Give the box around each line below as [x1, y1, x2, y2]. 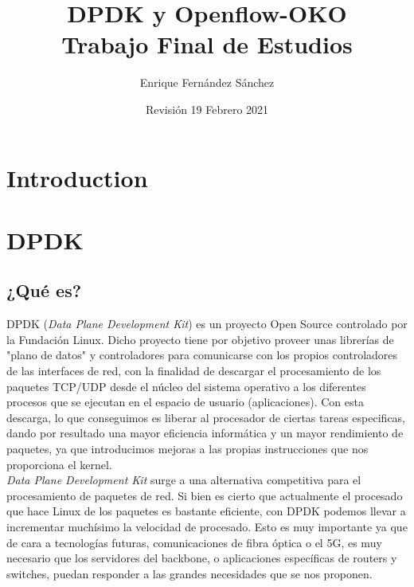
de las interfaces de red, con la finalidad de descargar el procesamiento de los [6, 362, 381, 379]
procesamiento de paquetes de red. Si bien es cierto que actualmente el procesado [6, 487, 403, 503]
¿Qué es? [6, 278, 82, 303]
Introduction [6, 161, 148, 194]
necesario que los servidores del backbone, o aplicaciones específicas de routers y [6, 550, 397, 566]
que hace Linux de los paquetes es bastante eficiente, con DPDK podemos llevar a [6, 503, 406, 519]
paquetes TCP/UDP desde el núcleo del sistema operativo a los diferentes [6, 378, 366, 394]
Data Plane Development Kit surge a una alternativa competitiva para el [6, 472, 361, 488]
